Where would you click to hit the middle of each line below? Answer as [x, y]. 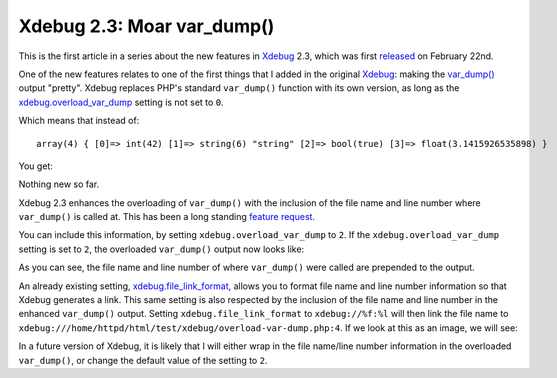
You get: [36, 166]
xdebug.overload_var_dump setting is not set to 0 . [121, 102]
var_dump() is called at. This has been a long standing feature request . [166, 217]
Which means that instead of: [79, 121]
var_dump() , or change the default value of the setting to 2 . [143, 360]
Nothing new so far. [59, 184]
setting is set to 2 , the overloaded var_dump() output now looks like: [161, 249]
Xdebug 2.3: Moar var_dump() [146, 26]
